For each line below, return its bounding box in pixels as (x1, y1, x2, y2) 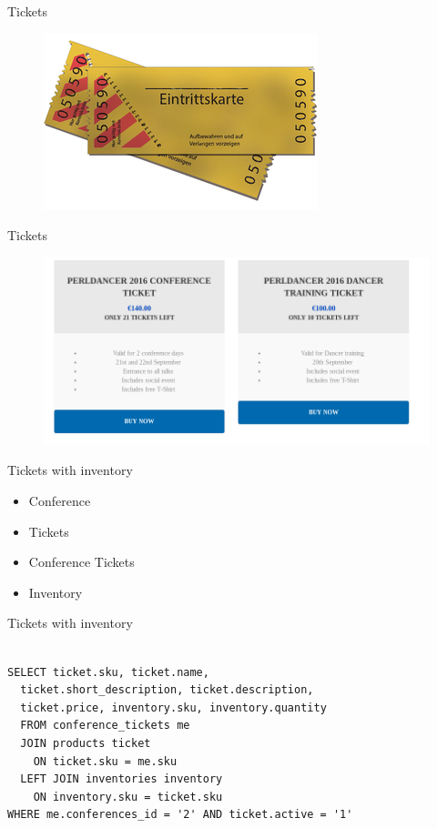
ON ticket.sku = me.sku (33, 754, 178, 768)
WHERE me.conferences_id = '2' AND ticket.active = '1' (7, 808, 353, 822)
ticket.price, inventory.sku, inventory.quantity (20, 701, 327, 714)
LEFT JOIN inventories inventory (20, 772, 223, 786)
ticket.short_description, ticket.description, (20, 683, 314, 697)
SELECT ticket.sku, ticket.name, (7, 665, 209, 679)
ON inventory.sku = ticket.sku (33, 790, 223, 803)
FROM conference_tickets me (20, 719, 190, 732)
